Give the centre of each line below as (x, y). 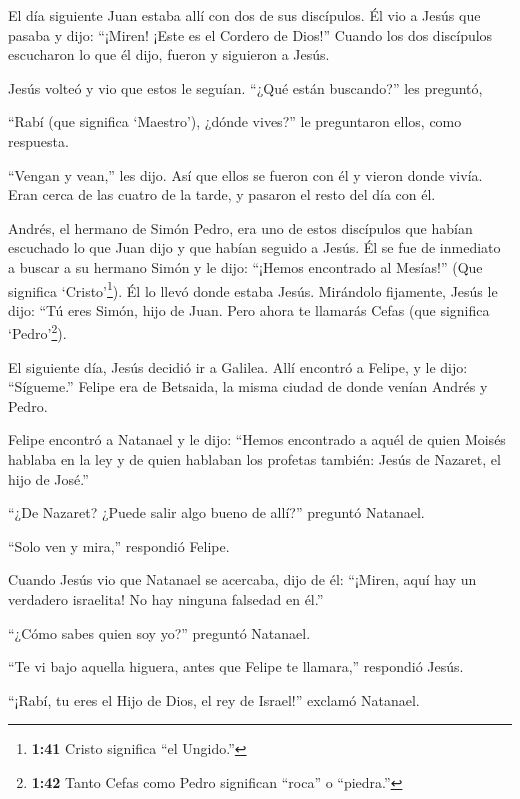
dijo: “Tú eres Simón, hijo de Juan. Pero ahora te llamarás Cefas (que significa (249, 309)
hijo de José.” (48, 478)
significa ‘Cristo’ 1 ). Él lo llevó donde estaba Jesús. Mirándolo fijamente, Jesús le (253, 289)
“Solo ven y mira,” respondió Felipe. (119, 545)
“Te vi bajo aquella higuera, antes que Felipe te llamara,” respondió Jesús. (236, 666)
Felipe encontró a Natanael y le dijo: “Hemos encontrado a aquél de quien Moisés (257, 439)
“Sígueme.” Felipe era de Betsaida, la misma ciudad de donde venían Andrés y (248, 386)
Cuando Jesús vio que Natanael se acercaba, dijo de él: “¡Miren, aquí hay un (242, 579)
